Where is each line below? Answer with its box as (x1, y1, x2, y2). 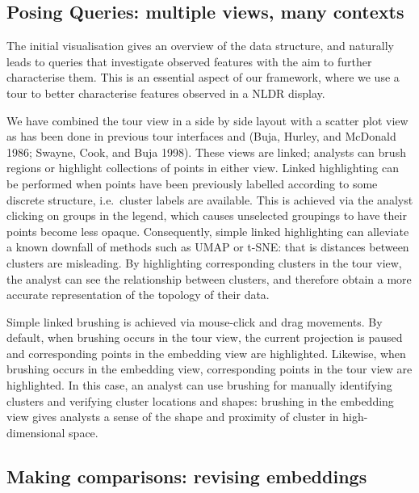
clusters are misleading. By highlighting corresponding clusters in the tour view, (6, 254, 402, 271)
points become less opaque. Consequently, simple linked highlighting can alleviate (6, 222, 409, 239)
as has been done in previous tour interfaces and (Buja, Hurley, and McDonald (6, 128, 396, 145)
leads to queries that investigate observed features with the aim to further (6, 53, 372, 70)
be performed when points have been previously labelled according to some (6, 175, 378, 192)
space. (69, 423, 98, 440)
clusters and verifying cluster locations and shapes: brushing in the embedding (6, 392, 394, 409)
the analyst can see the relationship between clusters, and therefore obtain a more (6, 270, 412, 287)
